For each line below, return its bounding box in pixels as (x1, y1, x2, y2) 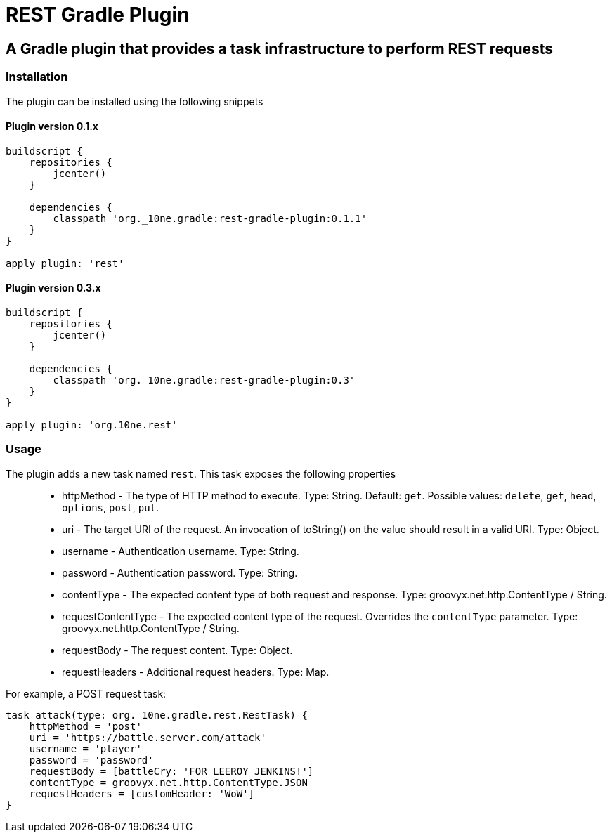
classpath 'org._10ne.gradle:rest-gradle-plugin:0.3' (53, 374, 356, 386)
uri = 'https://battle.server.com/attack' (29, 731, 266, 743)
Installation (6, 70, 68, 84)
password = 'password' (29, 754, 154, 766)
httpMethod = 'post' (29, 720, 142, 732)
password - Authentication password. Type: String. (62, 566, 298, 579)
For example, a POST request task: (6, 687, 167, 700)
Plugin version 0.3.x (6, 282, 101, 294)
